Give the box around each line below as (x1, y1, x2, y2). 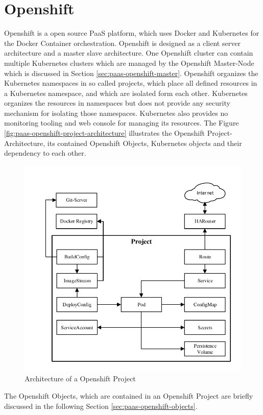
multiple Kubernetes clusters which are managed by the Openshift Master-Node (4, 57, 254, 68)
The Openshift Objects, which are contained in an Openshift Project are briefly (4, 390, 253, 401)
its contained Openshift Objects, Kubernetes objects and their (47, 137, 242, 148)
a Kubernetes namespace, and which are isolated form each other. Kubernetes (4, 87, 248, 98)
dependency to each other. (4, 148, 86, 158)
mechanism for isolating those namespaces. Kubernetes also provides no (4, 107, 228, 118)
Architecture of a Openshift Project (25, 373, 136, 384)
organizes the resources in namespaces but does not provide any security (4, 97, 230, 108)
